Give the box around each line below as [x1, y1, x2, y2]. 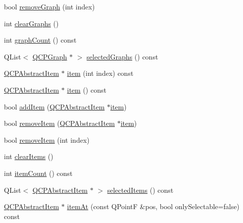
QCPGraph [32, 51, 67, 61]
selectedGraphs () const [87, 51, 158, 61]
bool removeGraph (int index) [4, 1, 95, 11]
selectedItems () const [107, 184, 174, 195]
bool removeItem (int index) [4, 134, 90, 145]
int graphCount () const [4, 35, 77, 45]
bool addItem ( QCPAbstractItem [4, 101, 105, 111]
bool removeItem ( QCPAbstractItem [4, 118, 115, 128]
